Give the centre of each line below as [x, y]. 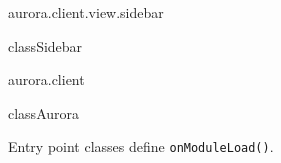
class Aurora [44, 112]
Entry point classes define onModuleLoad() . [141, 146]
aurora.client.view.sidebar [86, 12]
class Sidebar [45, 45]
